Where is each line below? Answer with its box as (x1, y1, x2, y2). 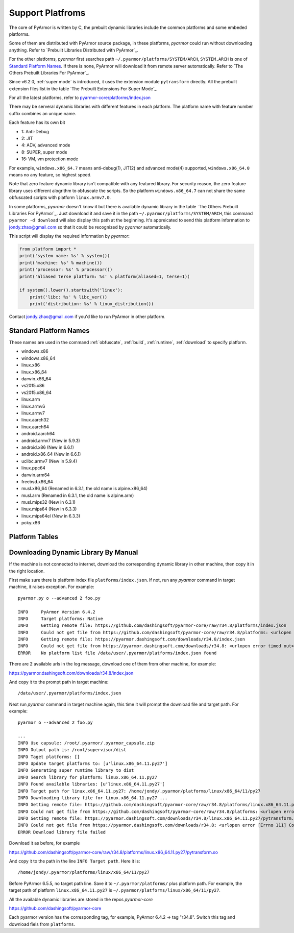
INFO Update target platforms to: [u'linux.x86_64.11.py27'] (18, 761, 168, 766)
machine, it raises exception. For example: (9, 584, 95, 590)
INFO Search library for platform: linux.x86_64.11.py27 (18, 774, 158, 780)
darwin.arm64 (21, 472, 50, 478)
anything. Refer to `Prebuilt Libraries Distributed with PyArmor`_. (9, 47, 139, 53)
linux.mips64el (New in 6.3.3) (21, 513, 81, 519)
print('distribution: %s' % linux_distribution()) (29, 301, 154, 307)
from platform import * (19, 246, 77, 252)
